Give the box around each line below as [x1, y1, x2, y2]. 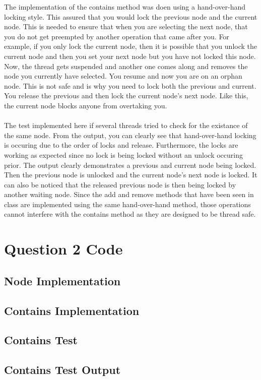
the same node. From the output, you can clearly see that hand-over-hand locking [4, 130, 256, 140]
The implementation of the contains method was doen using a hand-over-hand [4, 2, 245, 12]
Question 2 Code [4, 238, 123, 259]
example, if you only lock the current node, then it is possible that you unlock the [4, 41, 257, 51]
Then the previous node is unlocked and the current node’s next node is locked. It [4, 169, 257, 180]
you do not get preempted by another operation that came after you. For [4, 31, 229, 41]
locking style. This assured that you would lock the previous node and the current [4, 11, 257, 22]
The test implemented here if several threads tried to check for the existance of [4, 120, 248, 131]
